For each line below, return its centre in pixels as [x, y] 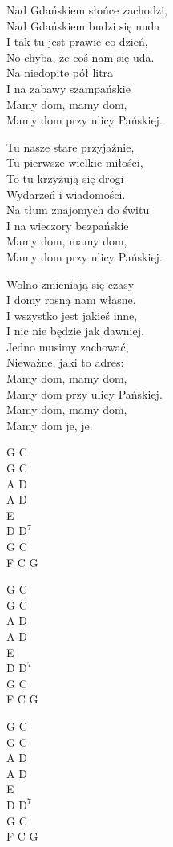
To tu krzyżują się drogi [65, 178]
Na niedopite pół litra [60, 73]
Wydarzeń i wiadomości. [66, 194]
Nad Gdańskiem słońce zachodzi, [87, 10]
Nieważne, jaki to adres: [65, 362]
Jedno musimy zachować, [68, 346]
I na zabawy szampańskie [68, 88]
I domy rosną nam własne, [71, 300]
